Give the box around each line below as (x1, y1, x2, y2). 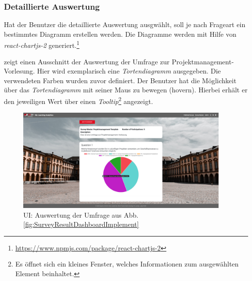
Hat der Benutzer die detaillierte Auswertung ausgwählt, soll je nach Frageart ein (4, 19, 246, 30)
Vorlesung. (4, 66, 35, 76)
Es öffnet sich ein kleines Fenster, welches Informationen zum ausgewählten (15, 259, 239, 269)
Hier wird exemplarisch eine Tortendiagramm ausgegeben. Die (37, 66, 221, 76)
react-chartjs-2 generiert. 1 (4, 39, 79, 50)
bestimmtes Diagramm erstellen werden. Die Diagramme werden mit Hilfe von (4, 29, 236, 39)
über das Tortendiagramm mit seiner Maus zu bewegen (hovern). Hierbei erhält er (4, 85, 248, 95)
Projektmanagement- (172, 56, 234, 66)
